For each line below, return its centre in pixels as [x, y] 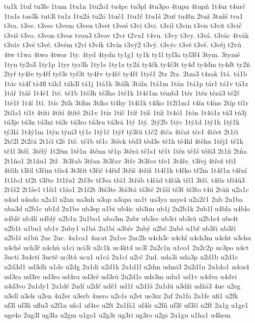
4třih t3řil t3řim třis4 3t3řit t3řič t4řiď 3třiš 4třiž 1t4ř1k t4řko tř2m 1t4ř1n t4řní [126, 170]
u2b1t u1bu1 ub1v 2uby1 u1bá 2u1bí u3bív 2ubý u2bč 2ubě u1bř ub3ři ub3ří [120, 228]
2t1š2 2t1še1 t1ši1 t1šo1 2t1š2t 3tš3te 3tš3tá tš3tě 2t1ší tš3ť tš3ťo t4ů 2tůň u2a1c [127, 189]
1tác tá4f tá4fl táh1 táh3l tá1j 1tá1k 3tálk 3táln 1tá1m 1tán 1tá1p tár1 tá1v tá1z [126, 83]
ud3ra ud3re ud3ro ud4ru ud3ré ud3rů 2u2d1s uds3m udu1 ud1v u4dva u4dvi [120, 276]
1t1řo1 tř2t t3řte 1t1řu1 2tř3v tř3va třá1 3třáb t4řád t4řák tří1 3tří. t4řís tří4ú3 [125, 179]
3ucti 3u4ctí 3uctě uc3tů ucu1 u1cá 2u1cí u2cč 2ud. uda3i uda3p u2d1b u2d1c [121, 257]
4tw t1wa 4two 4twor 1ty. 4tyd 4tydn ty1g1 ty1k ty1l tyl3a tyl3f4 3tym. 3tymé [122, 54]
